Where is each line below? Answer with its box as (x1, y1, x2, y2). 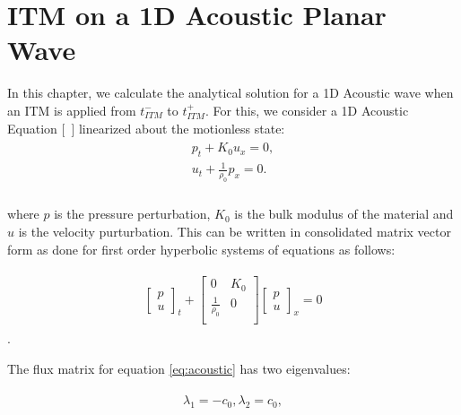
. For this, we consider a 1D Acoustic (204, 100, 409, 119)
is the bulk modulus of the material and (234, 204, 454, 223)
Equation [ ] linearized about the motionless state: (7, 118, 285, 137)
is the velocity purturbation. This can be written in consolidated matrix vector (18, 221, 451, 240)
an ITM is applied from (7, 100, 136, 119)
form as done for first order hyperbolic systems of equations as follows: (7, 239, 396, 258)
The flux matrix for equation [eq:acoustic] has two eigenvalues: (7, 359, 351, 377)
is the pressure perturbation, (54, 204, 211, 223)
